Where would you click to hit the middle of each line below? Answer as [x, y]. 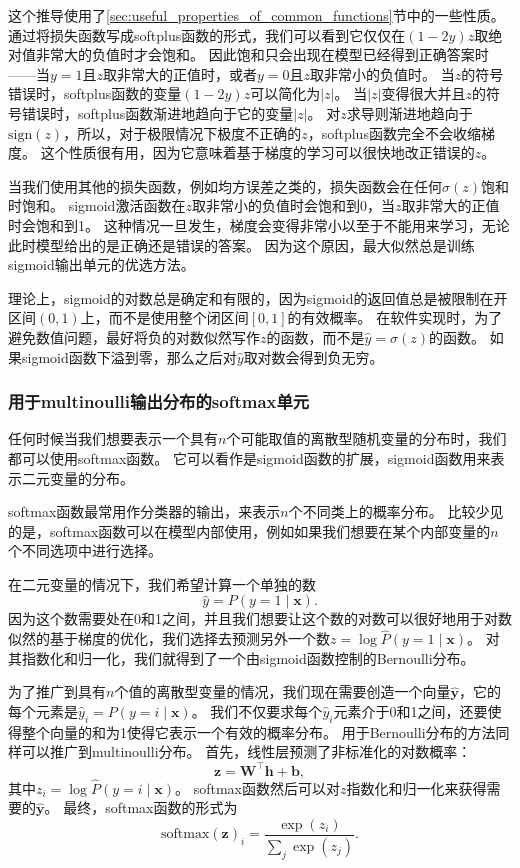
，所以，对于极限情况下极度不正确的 [182, 132]
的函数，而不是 [315, 336]
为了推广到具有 [57, 691]
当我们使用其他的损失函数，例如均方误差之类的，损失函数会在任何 [225, 185]
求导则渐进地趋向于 [409, 112]
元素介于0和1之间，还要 [410, 711]
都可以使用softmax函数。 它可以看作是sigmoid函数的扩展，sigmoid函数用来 [249, 457]
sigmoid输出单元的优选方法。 [101, 264]
